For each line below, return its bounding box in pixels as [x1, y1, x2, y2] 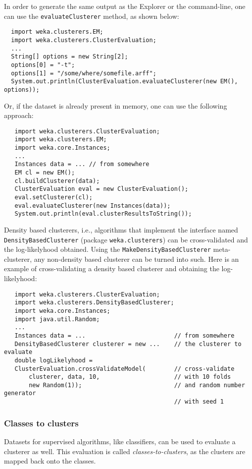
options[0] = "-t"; [11, 61, 75, 68]
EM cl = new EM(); [14, 169, 75, 176]
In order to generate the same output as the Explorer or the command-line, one [4, 1, 246, 11]
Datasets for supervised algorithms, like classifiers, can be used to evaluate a [4, 436, 236, 446]
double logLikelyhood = [14, 356, 93, 364]
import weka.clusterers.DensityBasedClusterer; [14, 299, 174, 306]
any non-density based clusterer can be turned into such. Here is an [34, 253, 239, 264]
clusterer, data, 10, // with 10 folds [29, 373, 231, 381]
